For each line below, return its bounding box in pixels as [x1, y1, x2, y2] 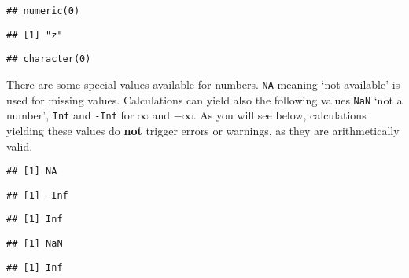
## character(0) [6, 53, 91, 65]
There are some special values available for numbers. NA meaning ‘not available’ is [6, 75, 400, 92]
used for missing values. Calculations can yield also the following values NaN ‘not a [6, 91, 403, 108]
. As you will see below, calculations [193, 107, 367, 123]
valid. [6, 137, 33, 154]
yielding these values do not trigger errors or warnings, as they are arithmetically [6, 122, 400, 138]
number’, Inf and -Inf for [6, 107, 134, 123]
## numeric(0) [6, 5, 80, 16]
